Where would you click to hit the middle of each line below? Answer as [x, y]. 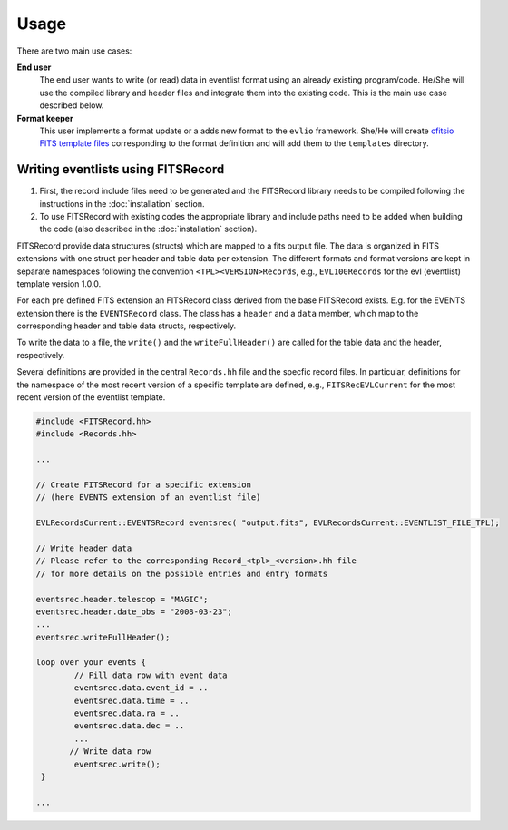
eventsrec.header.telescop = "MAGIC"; [122, 599]
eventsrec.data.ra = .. [127, 713]
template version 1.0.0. [59, 283]
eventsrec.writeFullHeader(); [103, 637]
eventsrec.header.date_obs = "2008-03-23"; [134, 611]
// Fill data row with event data [151, 675]
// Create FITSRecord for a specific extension [143, 484]
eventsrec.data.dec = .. [129, 726]
